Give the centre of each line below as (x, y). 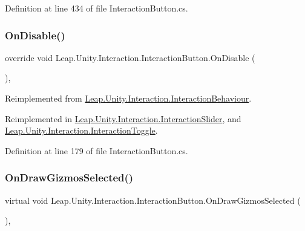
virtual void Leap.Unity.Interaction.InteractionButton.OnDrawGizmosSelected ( (153, 200)
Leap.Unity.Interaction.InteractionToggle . (81, 130)
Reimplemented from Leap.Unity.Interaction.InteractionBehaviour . (128, 98)
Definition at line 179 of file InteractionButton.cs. (97, 150)
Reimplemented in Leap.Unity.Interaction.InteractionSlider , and (123, 118)
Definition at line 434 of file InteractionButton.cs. (97, 8)
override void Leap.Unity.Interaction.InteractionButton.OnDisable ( (130, 57)
